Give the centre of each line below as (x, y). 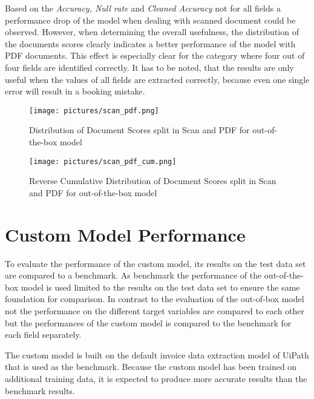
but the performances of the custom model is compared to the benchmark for (148, 322)
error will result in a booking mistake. (75, 91)
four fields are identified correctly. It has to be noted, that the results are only (149, 67)
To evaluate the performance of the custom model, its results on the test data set (155, 263)
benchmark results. (40, 390)
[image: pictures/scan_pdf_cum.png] (103, 161)
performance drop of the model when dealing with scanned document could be (150, 20)
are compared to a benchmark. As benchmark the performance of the (133, 275)
